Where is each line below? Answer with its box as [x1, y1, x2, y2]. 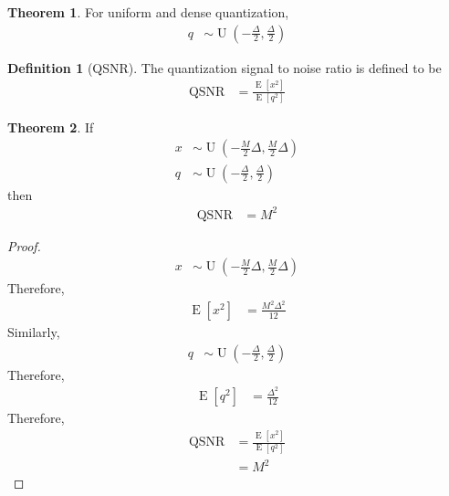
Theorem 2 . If [7, 117, 94, 136]
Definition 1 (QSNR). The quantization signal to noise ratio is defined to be [7, 58, 442, 77]
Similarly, [7, 322, 60, 341]
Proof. [7, 236, 41, 255]
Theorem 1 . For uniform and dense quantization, [7, 3, 289, 21]
